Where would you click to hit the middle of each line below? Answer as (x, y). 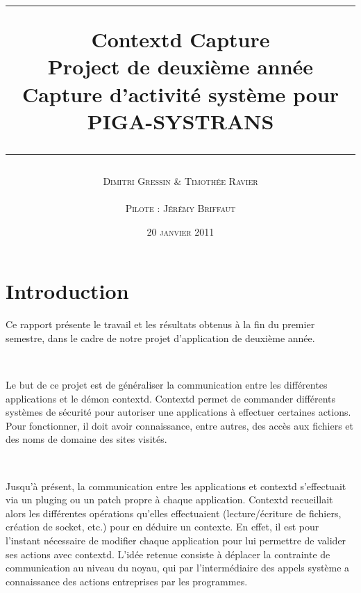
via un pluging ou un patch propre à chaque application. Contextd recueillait (169, 499)
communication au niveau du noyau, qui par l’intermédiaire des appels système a (178, 568)
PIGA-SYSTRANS (180, 121)
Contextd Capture (180, 39)
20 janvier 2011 (180, 231)
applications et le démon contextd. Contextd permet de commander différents (171, 398)
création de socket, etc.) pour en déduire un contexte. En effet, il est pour (162, 527)
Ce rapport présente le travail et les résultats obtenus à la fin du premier (160, 324)
